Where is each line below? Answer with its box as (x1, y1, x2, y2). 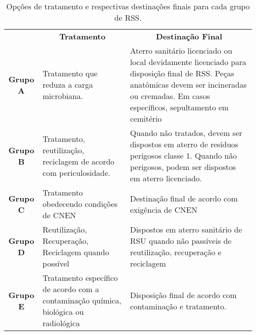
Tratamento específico (42, 272, 118, 283)
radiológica (42, 317, 80, 329)
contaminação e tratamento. (130, 300, 226, 312)
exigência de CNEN (130, 203, 197, 215)
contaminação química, (42, 295, 122, 306)
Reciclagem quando (42, 246, 109, 258)
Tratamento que (42, 67, 98, 79)
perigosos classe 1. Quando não (130, 150, 237, 161)
